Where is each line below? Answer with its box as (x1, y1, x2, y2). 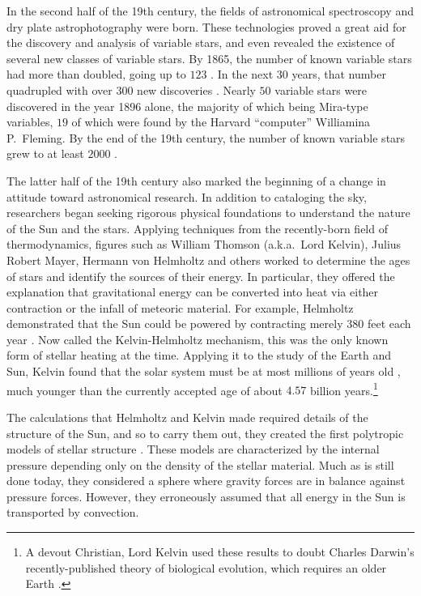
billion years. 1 (310, 379, 378, 398)
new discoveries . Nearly (137, 81, 256, 98)
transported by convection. (6, 504, 139, 521)
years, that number (291, 66, 386, 83)
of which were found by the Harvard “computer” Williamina (71, 113, 371, 130)
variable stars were (274, 81, 368, 98)
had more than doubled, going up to (6, 66, 186, 83)
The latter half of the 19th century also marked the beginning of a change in (6, 172, 386, 189)
